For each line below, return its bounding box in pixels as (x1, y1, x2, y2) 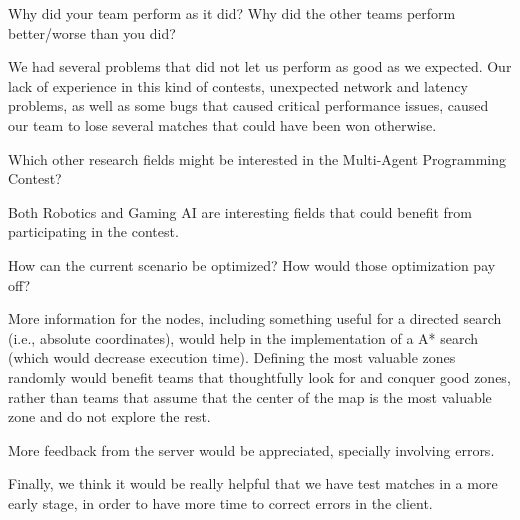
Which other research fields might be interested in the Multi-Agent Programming (8, 148, 507, 169)
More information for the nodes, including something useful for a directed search (8, 308, 502, 329)
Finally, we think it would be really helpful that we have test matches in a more (8, 473, 498, 494)
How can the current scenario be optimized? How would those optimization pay (8, 254, 496, 275)
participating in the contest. (8, 221, 179, 242)
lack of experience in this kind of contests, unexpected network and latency (8, 75, 468, 96)
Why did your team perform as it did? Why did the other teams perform (8, 3, 456, 23)
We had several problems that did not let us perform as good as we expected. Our (8, 56, 512, 77)
